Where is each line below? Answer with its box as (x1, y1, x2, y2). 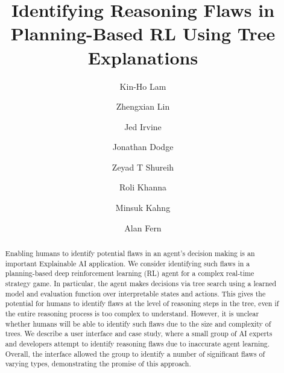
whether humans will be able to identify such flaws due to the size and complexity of (5, 318, 271, 328)
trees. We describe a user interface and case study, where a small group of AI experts (5, 328, 273, 339)
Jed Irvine (124, 120, 162, 133)
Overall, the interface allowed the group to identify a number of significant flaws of (5, 348, 265, 359)
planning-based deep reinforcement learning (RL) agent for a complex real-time (5, 268, 254, 278)
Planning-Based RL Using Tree (10, 21, 276, 46)
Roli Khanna (119, 181, 166, 193)
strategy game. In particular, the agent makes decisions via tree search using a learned (5, 278, 277, 289)
